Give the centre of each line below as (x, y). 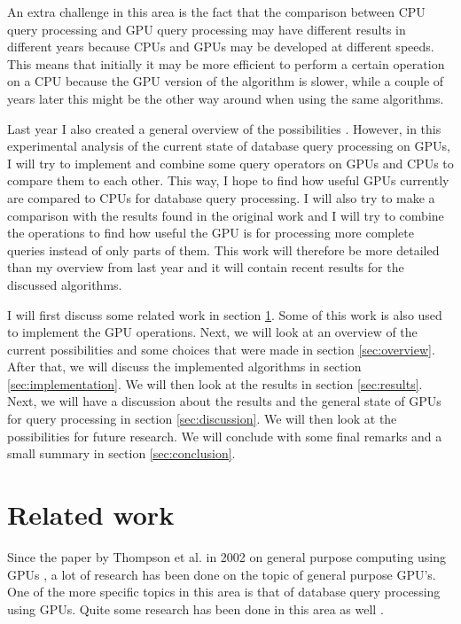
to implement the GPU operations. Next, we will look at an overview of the (212, 332)
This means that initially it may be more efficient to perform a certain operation (226, 63)
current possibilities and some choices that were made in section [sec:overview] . (221, 349)
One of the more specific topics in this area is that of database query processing (224, 592)
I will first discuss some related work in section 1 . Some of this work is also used (225, 314)
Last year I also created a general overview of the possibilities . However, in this (224, 128)
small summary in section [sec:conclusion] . (121, 453)
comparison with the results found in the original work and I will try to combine (226, 215)
